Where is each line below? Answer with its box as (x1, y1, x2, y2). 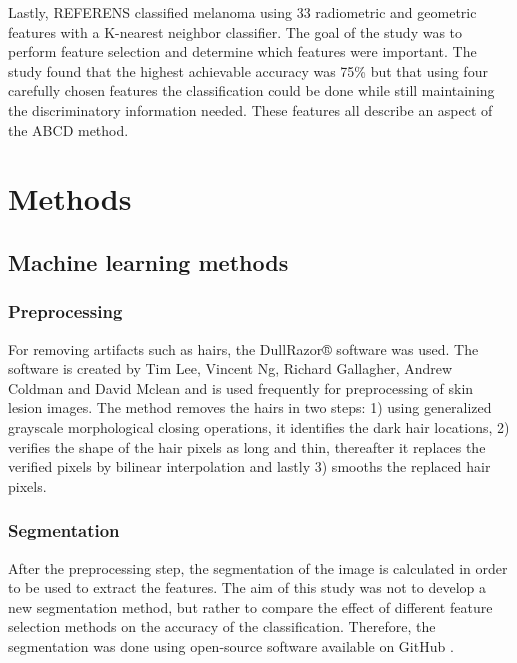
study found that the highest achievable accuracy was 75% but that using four (8, 60, 488, 81)
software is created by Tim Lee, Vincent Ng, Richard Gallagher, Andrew (8, 358, 453, 379)
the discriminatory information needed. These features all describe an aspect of (8, 99, 493, 120)
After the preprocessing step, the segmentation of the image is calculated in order (8, 557, 508, 578)
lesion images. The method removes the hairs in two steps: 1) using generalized (8, 397, 492, 418)
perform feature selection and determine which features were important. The (8, 41, 477, 62)
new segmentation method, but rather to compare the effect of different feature (8, 596, 493, 617)
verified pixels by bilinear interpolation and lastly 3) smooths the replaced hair (8, 456, 491, 477)
